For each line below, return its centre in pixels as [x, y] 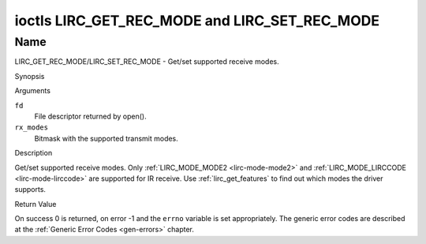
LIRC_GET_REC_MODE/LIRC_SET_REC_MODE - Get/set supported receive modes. [147, 62]
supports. [30, 190]
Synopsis [30, 76]
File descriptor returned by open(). [90, 116]
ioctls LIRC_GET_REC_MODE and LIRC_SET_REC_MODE [197, 21]
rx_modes [32, 128]
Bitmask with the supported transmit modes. [106, 138]
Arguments [33, 91]
